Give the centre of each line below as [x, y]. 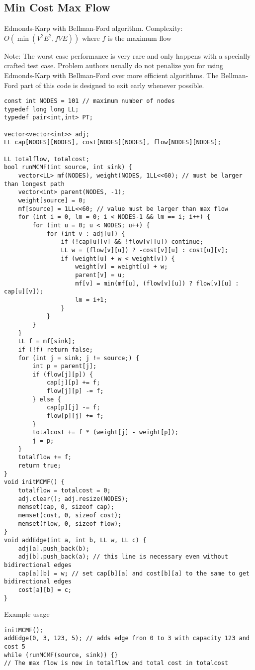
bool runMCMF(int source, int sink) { [68, 167]
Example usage [27, 614]
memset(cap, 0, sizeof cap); [66, 507]
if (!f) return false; [55, 349]
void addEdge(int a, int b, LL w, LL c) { [75, 540]
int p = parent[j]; [65, 366]
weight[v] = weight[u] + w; [122, 267]
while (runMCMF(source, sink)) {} [61, 655]
